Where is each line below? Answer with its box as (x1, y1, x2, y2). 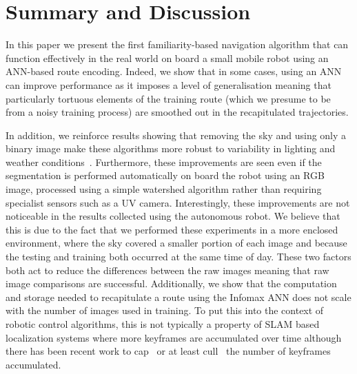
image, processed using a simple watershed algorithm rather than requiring (6, 182, 322, 196)
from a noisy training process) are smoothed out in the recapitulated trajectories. (6, 105, 349, 119)
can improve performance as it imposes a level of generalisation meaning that (6, 77, 331, 92)
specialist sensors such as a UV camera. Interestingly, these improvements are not (6, 195, 350, 209)
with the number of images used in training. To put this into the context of (6, 303, 324, 318)
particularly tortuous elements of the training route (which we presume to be (6, 91, 331, 105)
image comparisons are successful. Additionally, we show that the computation (6, 276, 337, 291)
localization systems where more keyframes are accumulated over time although (6, 330, 342, 344)
